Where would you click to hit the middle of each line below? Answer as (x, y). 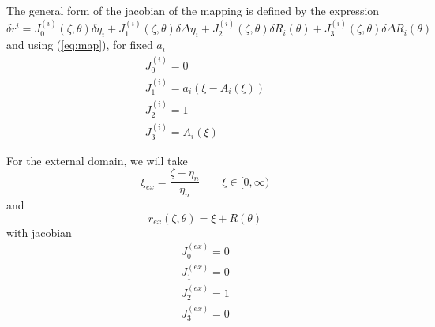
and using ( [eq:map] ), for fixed (80, 45)
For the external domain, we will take (97, 160)
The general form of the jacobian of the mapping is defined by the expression (193, 10)
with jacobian (39, 232)
